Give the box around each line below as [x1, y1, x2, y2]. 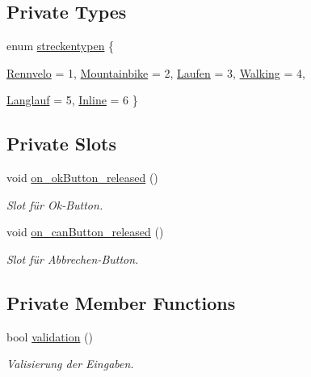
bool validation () [6, 328, 93, 345]
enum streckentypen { [6, 37, 115, 54]
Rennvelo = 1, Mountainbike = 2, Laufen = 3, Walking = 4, [6, 64, 305, 81]
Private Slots [6, 131, 116, 156]
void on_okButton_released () [6, 169, 158, 186]
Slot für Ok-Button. [6, 196, 103, 213]
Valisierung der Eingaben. [6, 355, 134, 372]
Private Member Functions [6, 290, 236, 315]
